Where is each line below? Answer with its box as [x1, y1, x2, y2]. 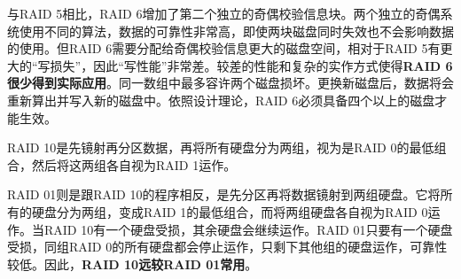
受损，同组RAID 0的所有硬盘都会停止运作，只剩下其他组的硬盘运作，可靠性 [7, 237, 448, 256]
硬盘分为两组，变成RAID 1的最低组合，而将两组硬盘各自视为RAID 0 [31, 202, 428, 221]
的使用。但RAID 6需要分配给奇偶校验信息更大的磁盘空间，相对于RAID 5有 [7, 39, 441, 58]
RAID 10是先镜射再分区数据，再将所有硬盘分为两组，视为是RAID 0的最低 [7, 138, 434, 157]
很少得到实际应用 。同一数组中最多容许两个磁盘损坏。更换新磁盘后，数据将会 [7, 74, 454, 92]
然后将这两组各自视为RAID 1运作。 [31, 155, 237, 174]
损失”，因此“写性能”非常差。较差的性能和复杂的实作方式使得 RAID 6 [50, 56, 453, 74]
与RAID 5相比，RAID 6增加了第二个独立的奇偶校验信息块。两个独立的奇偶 [7, 4, 441, 22]
